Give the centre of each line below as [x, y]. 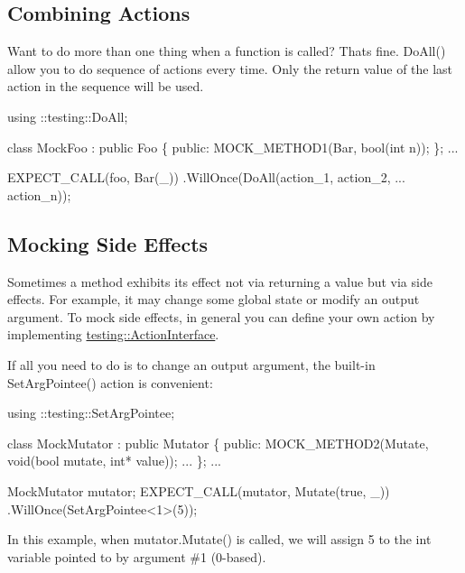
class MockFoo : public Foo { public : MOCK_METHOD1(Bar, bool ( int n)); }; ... [233, 147]
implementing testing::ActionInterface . [113, 334]
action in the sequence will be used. [106, 86]
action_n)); [39, 194]
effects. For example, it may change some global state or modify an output [214, 299]
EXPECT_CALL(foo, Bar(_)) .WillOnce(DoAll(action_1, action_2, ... [206, 177]
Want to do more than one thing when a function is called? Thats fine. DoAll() [227, 51]
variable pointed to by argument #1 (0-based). [137, 556]
